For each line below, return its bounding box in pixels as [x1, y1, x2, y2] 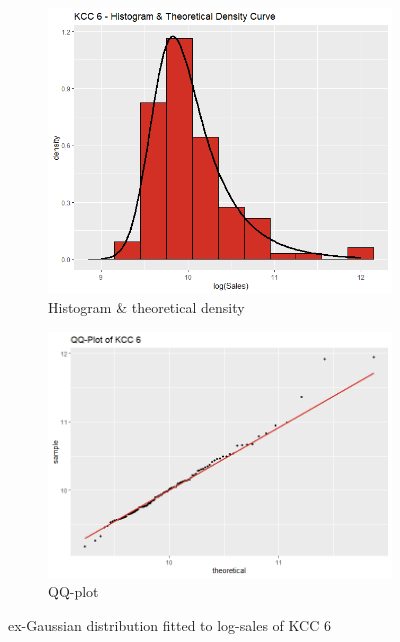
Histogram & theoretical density [48, 297, 245, 318]
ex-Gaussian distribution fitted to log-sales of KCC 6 [8, 614, 331, 635]
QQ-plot [48, 581, 99, 602]
